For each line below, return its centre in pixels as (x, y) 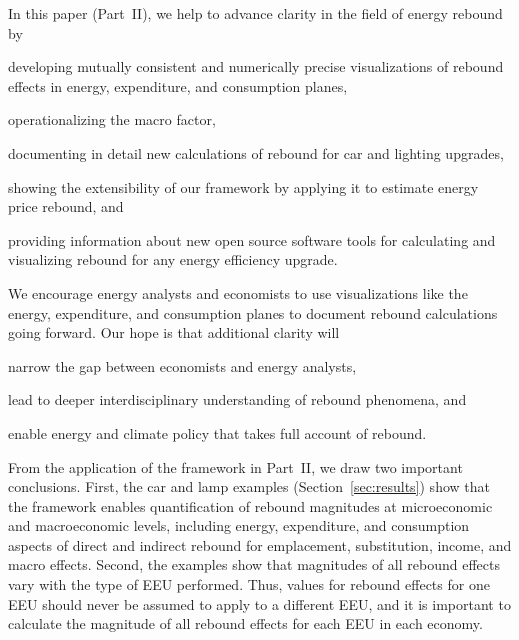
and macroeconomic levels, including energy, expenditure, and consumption (239, 525)
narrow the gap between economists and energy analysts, (182, 365)
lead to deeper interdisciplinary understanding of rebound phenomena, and (237, 399)
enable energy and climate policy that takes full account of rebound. (217, 432)
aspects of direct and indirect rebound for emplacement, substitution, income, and (260, 544)
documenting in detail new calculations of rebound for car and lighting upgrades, (256, 152)
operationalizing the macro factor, (112, 119)
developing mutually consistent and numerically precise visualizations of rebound (256, 66)
